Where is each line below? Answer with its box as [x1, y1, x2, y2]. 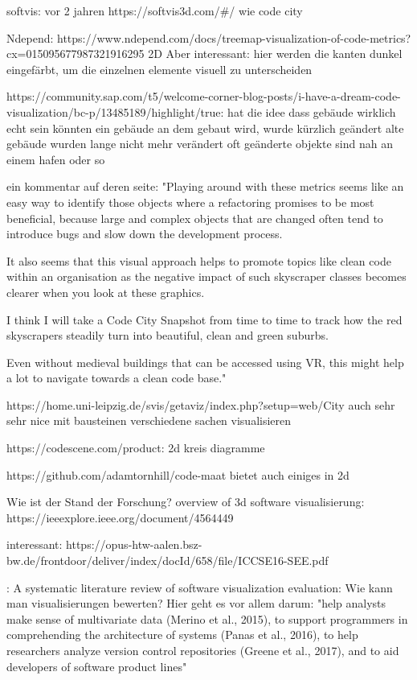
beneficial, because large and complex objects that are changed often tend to [6, 209, 383, 226]
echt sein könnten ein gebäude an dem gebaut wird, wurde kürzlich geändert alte [6, 119, 404, 136]
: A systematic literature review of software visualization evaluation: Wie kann [6, 579, 393, 596]
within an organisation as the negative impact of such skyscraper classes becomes [6, 268, 407, 285]
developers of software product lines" [6, 657, 187, 674]
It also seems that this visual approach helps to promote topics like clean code [6, 252, 391, 269]
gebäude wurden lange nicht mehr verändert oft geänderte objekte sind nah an [6, 135, 393, 152]
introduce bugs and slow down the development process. [6, 225, 283, 242]
